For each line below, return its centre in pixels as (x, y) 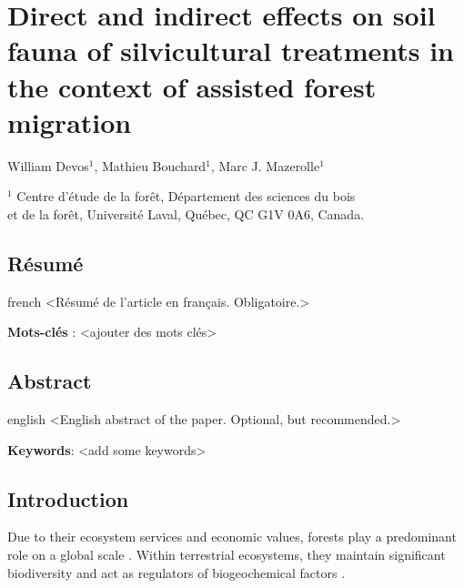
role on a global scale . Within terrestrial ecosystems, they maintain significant (227, 555)
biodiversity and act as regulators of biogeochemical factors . (177, 572)
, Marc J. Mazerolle (265, 165)
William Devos (48, 165)
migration (70, 122)
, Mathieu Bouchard (150, 165)
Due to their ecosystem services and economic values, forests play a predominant (232, 537)
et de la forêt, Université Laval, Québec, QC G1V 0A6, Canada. (186, 213)
